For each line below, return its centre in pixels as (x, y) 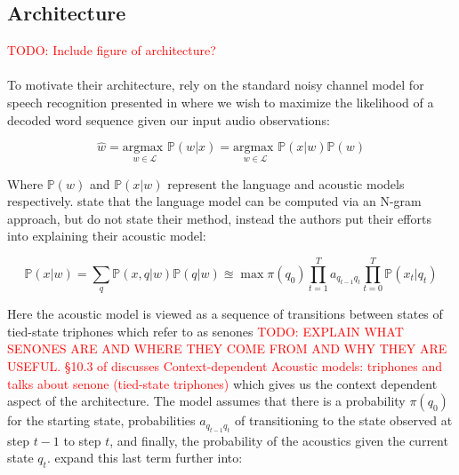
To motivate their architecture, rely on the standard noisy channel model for (216, 85)
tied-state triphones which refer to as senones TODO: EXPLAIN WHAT (205, 331)
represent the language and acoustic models (286, 183)
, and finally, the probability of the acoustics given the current (279, 440)
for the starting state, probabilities (101, 420)
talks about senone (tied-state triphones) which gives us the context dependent (222, 383)
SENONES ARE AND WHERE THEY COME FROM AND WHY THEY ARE (227, 348)
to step (82, 440)
